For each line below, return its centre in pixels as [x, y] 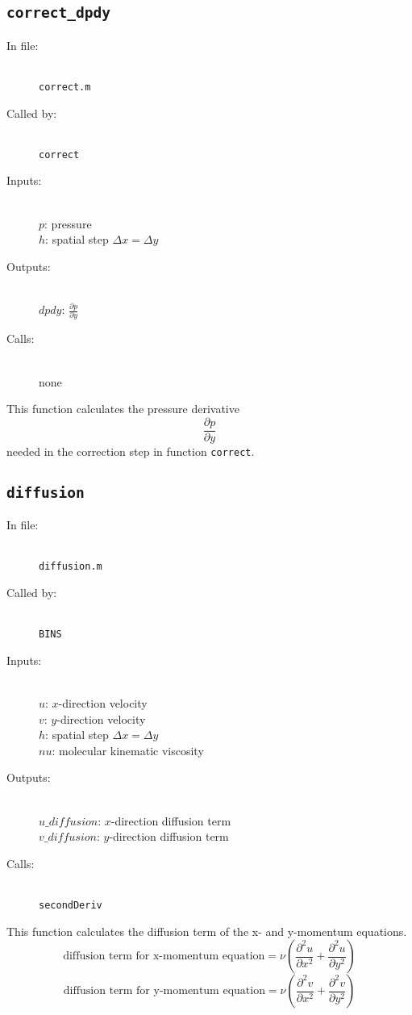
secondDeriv [71, 906]
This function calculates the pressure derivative [123, 409]
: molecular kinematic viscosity [128, 750]
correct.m [65, 87]
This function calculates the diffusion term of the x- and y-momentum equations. [207, 931]
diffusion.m [71, 567]
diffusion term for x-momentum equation [164, 957]
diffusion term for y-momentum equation [164, 991]
